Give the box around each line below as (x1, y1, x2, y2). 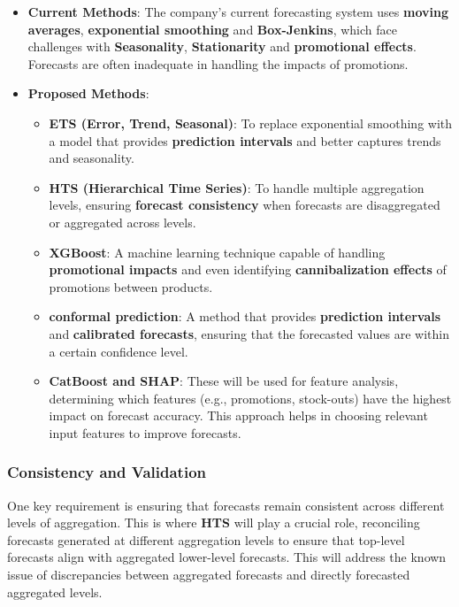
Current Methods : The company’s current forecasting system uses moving (27, 3, 448, 20)
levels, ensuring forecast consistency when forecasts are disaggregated (49, 196, 440, 214)
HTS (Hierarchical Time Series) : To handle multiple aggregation (49, 178, 425, 196)
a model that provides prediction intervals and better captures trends (49, 131, 441, 150)
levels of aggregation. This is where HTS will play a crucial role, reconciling (7, 513, 420, 532)
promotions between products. (49, 277, 213, 296)
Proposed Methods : (27, 84, 149, 103)
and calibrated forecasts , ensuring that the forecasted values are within (49, 324, 449, 342)
